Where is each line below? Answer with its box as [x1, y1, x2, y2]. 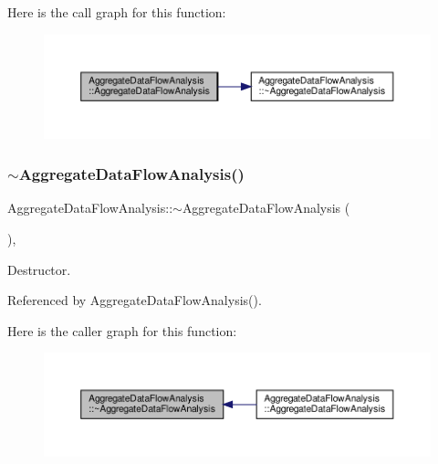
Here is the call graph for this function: [7, 3, 226, 21]
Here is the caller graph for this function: [7, 321, 237, 340]
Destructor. [7, 259, 71, 279]
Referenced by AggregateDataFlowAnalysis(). [7, 290, 262, 310]
